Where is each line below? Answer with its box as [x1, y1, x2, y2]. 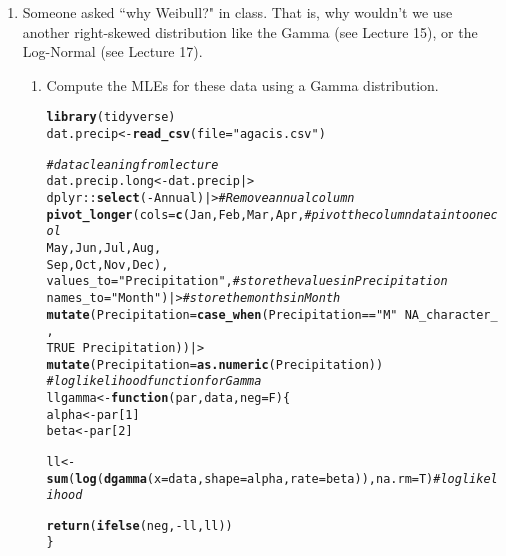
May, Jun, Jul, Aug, [46, 240, 162, 255]
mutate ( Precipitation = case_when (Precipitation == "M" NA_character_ [46, 307, 498, 322]
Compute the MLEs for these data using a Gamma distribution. [46, 74, 439, 95]
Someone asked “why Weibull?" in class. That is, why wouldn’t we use [22, 2, 453, 22]
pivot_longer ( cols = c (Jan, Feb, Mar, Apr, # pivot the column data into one [46, 207, 491, 222]
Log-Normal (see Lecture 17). [22, 41, 203, 62]
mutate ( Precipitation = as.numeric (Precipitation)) [46, 357, 384, 372]
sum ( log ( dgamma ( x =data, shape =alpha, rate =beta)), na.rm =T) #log [46, 471, 462, 486]
